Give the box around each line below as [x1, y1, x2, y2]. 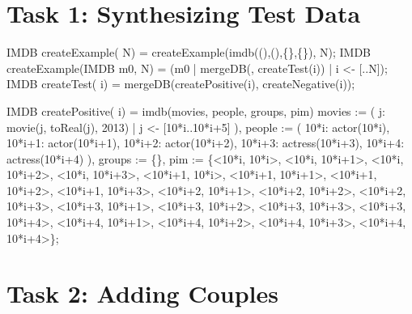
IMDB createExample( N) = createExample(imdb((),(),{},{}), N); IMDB [6, 44, 372, 61]
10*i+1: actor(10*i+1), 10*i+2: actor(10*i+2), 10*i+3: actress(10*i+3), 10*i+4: [6, 134, 405, 151]
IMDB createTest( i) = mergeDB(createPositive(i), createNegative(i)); [6, 75, 355, 92]
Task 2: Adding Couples [6, 277, 278, 310]
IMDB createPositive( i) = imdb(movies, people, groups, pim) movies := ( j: [6, 102, 386, 119]
